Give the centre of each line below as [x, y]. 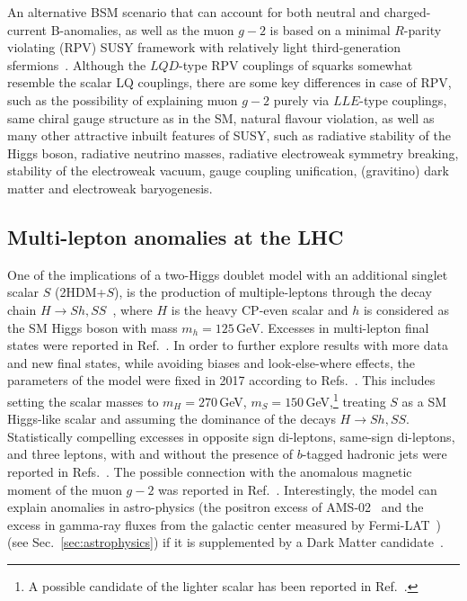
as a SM [424, 401]
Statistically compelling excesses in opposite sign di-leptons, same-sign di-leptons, [231, 436]
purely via [301, 99]
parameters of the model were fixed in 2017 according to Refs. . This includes [221, 380]
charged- [407, 12]
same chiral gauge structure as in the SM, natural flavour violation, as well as [221, 117]
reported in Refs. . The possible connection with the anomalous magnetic [210, 471]
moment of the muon [65, 489]
